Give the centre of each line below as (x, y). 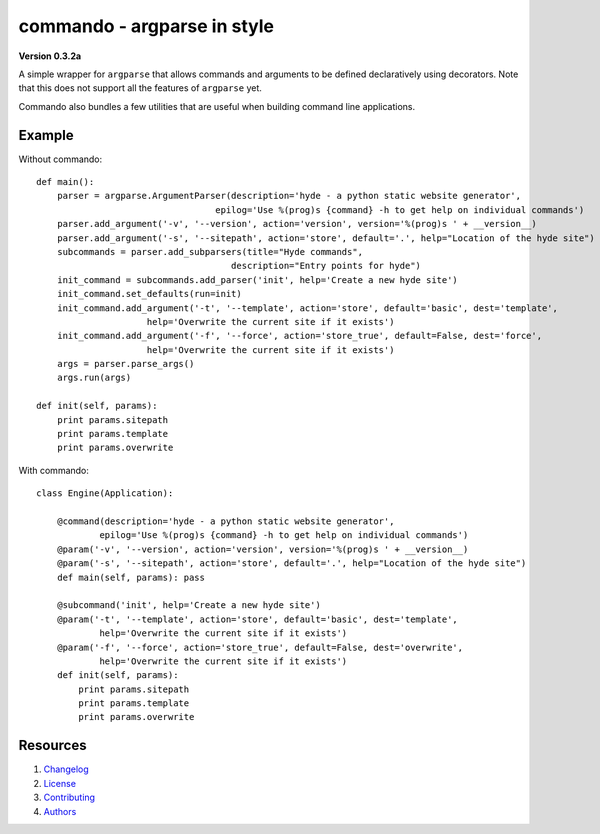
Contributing (69, 797)
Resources (52, 745)
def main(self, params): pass (130, 577)
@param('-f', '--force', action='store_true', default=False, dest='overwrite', (260, 647)
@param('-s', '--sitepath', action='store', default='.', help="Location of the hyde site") (291, 563)
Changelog (66, 769)
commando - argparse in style (146, 26)
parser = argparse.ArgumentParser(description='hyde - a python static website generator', (289, 196)
